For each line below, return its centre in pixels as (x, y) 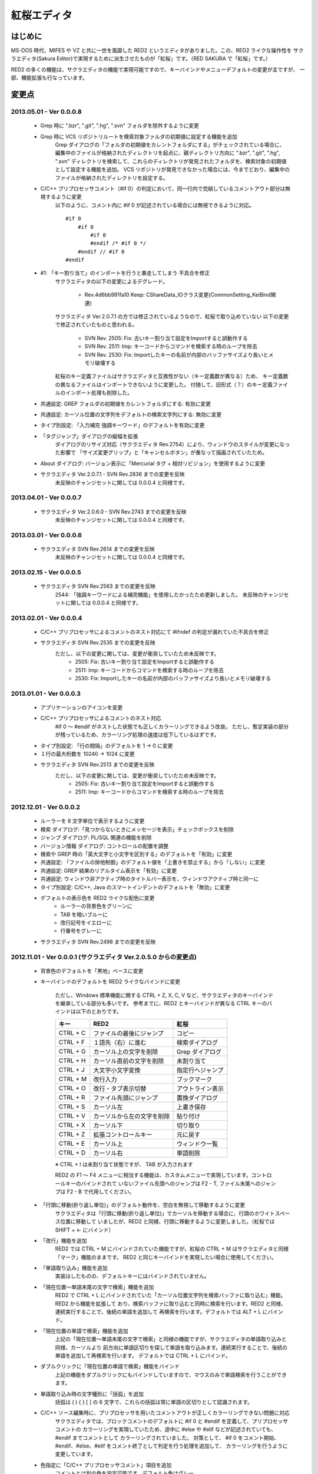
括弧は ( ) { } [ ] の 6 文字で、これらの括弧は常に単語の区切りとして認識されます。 (154, 1402)
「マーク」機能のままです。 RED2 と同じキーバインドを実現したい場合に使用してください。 (166, 1257)
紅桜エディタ (42, 15)
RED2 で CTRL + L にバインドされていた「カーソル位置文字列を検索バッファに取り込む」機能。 (170, 1295)
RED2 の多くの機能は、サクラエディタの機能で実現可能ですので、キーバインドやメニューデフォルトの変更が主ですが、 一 (158, 69)
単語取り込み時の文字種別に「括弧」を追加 (92, 1394)
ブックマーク (195, 1079)
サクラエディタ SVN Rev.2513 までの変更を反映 (97, 765)
